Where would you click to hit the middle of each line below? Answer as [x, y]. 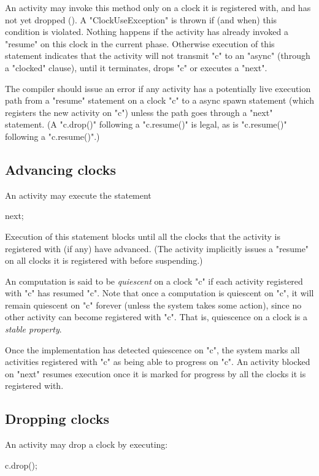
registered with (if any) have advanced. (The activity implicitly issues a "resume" [157, 248]
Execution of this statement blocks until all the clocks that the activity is [143, 236]
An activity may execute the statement [78, 195]
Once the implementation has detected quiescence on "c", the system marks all [152, 349]
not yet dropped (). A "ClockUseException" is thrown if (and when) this [141, 19]
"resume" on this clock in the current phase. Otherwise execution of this [140, 43]
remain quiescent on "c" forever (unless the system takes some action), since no [153, 305]
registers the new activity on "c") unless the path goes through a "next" [139, 112]
